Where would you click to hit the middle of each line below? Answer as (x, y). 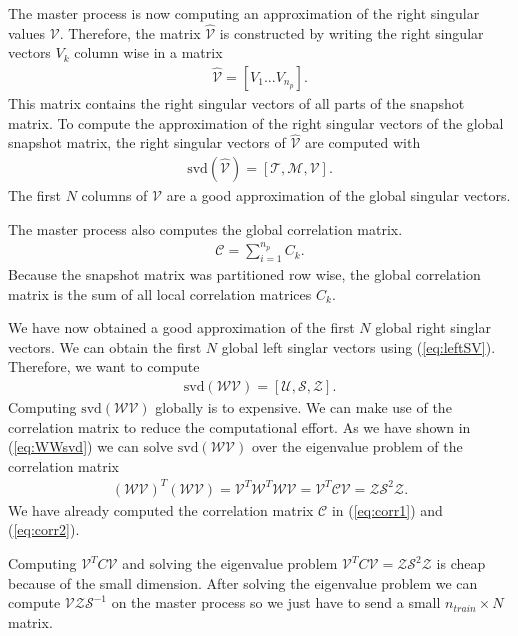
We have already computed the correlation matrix (161, 509)
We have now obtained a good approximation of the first (181, 327)
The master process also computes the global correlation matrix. (205, 228)
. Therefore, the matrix (130, 32)
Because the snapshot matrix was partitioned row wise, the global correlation (244, 273)
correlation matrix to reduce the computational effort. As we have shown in (239, 426)
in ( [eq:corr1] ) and (387, 509)
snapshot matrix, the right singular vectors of (147, 142)
